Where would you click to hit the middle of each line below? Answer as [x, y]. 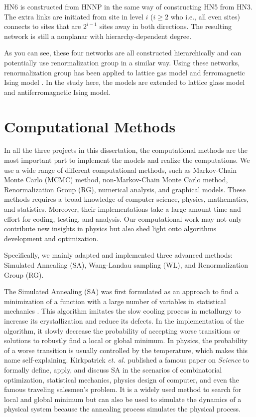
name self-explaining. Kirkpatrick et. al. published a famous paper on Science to [127, 360]
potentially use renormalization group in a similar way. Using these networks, [122, 62]
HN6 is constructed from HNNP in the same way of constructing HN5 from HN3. [128, 6]
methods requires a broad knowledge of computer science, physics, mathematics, [126, 199]
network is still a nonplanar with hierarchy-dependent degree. [98, 36]
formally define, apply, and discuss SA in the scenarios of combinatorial [113, 369]
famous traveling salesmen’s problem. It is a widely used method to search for [123, 389]
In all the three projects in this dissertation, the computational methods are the [126, 150]
